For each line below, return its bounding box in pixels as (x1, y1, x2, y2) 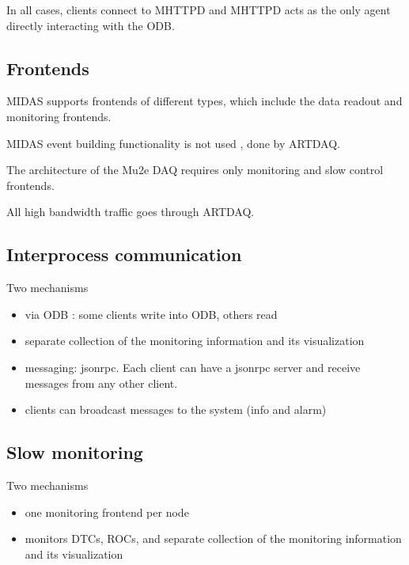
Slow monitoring (6, 440, 143, 465)
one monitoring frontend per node (25, 503, 189, 520)
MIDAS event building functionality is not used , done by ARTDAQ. (6, 135, 340, 151)
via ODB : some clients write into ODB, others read (25, 305, 278, 322)
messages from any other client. (25, 374, 178, 391)
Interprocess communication (6, 242, 242, 267)
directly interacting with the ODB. (6, 17, 175, 33)
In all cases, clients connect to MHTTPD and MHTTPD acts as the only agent (6, 2, 391, 17)
